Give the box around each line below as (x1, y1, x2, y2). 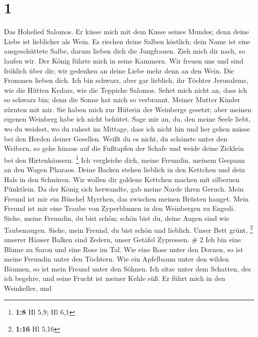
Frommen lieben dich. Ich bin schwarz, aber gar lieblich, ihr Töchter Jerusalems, (4, 75, 249, 85)
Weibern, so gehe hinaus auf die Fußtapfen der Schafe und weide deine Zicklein (4, 143, 244, 153)
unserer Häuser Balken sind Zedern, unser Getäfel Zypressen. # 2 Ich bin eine (4, 234, 241, 244)
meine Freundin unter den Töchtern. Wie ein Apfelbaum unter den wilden (4, 254, 229, 264)
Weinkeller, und (4, 282, 52, 293)
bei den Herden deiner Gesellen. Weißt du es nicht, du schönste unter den (4, 133, 228, 143)
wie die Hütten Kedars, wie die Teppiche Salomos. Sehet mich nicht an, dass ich (4, 84, 247, 95)
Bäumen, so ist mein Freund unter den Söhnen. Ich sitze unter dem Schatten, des (4, 263, 251, 273)
